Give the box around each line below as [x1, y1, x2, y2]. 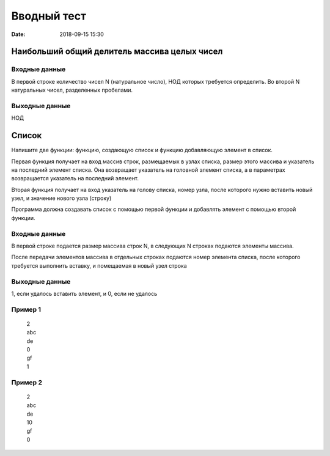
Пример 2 [11, 378, 43, 386]
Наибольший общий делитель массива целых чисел [11, 46, 223, 57]
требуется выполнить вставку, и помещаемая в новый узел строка [11, 262, 188, 269]
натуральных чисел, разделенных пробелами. [11, 86, 133, 94]
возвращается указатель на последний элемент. [11, 175, 139, 182]
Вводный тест [11, 9, 87, 23]
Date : [11, 31, 26, 38]
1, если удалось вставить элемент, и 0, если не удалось [11, 290, 158, 297]
